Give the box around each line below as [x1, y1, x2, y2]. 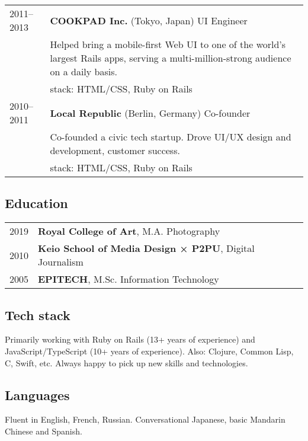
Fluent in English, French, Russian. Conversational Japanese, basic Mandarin [5, 413, 285, 426]
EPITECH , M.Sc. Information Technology [38, 272, 219, 286]
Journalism [38, 255, 84, 269]
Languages [5, 385, 70, 404]
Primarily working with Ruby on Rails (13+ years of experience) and [5, 333, 255, 346]
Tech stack [5, 305, 70, 324]
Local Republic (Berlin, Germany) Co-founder [50, 106, 251, 120]
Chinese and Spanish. [5, 424, 82, 437]
